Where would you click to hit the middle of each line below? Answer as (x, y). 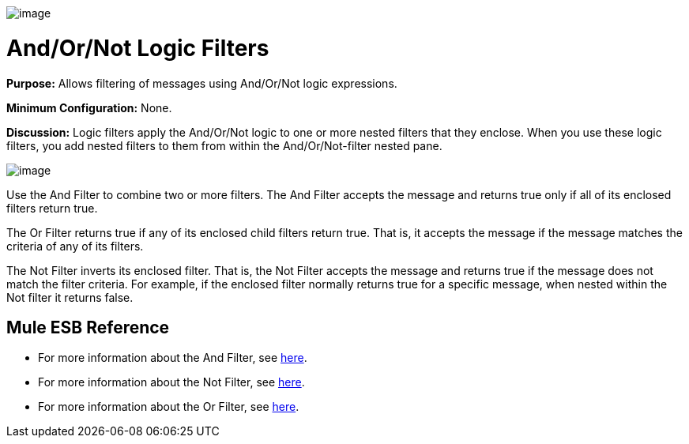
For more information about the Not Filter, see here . (171, 382)
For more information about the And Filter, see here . (173, 358)
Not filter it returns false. (70, 297)
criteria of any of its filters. (75, 246)
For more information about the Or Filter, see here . (169, 407)
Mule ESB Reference (88, 327)
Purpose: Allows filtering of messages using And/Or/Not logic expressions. (202, 83)
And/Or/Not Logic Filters (138, 48)
